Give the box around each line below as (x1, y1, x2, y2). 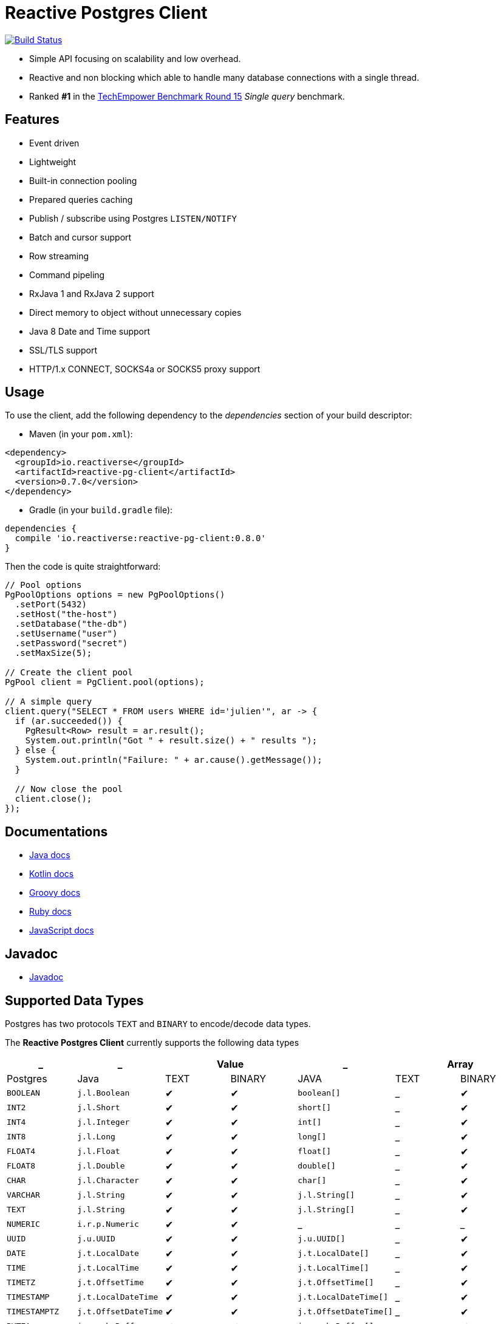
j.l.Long (77, 1132, 115, 1142)
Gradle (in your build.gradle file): (29, 505, 173, 516)
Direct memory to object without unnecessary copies (29, 307, 242, 318)
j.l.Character (77, 1176, 139, 1186)
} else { (15, 745, 56, 756)
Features (5, 112, 60, 128)
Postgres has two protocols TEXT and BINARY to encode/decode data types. (5, 1018, 311, 1029)
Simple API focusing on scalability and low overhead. (29, 53, 241, 64)
